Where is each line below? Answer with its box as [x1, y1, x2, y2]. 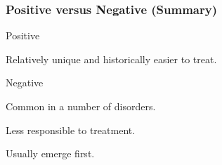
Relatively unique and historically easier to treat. [6, 51, 217, 66]
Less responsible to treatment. [6, 122, 136, 137]
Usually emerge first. [6, 146, 95, 161]
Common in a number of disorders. [6, 99, 156, 113]
